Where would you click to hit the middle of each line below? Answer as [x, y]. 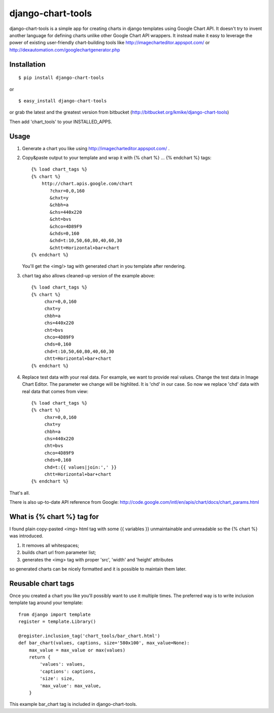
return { [40, 657]
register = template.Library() [57, 622]
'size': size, [57, 679]
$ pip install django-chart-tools [61, 78]
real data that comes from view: [55, 391]
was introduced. [26, 536]
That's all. [20, 493]
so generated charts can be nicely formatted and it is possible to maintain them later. [98, 569]
